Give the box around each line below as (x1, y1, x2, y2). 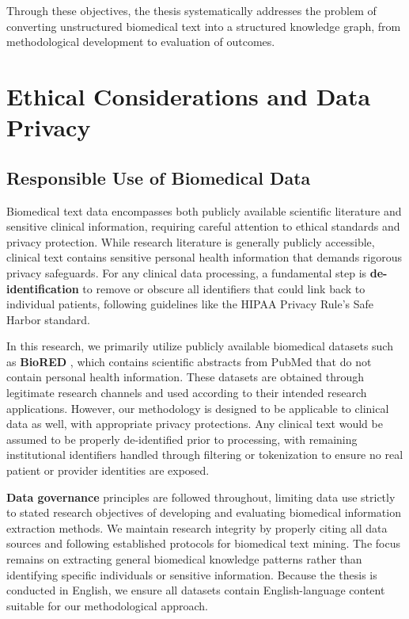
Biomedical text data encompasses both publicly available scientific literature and (6, 202, 402, 219)
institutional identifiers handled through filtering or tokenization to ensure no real (6, 446, 403, 463)
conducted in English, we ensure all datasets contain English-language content (6, 582, 385, 598)
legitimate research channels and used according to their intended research (6, 384, 367, 401)
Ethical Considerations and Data (6, 79, 371, 112)
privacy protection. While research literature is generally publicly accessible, (6, 233, 375, 250)
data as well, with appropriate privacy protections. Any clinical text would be (6, 415, 383, 432)
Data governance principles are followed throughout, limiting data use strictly (6, 488, 396, 505)
